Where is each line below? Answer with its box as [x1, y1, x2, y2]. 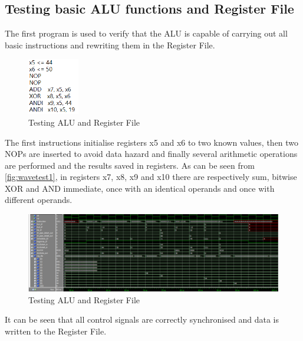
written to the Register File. [5, 324, 107, 337]
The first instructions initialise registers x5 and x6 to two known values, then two [5, 136, 299, 148]
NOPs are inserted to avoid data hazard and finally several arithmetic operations [5, 147, 298, 160]
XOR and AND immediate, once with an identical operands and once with [5, 182, 275, 194]
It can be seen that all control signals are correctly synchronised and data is [5, 313, 279, 326]
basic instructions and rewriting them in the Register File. [5, 38, 215, 51]
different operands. [5, 194, 73, 206]
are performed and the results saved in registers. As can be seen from [5, 159, 255, 171]
